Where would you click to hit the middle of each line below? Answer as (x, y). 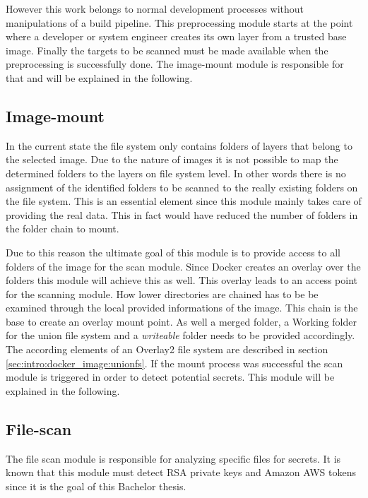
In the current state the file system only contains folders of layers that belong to (179, 145)
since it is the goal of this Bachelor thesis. (96, 486)
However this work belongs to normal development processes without (155, 8)
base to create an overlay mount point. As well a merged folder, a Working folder (181, 321)
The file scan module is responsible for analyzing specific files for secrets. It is (173, 458)
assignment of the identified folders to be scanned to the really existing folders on (182, 187)
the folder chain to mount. (63, 229)
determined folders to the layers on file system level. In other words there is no (176, 173)
